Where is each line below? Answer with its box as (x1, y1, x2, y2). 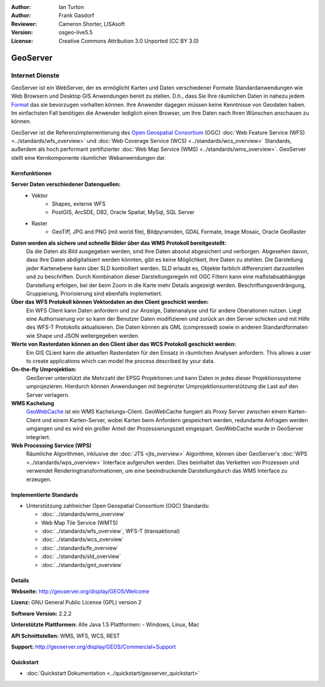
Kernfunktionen (11, 169, 52, 177)
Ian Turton (58, 4, 84, 10)
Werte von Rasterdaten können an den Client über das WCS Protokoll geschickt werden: (11, 341, 237, 348)
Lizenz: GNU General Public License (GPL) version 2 (11, 599, 142, 606)
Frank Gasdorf (58, 12, 94, 19)
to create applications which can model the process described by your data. (26, 358, 215, 365)
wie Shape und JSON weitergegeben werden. (26, 332, 140, 339)
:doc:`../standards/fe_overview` (41, 544, 119, 551)
